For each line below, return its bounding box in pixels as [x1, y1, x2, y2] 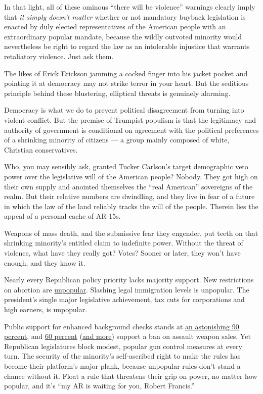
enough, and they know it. [4, 257, 85, 268]
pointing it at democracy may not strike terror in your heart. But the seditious [4, 78, 249, 88]
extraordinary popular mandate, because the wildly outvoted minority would [4, 31, 242, 41]
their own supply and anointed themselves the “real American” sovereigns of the [4, 181, 253, 191]
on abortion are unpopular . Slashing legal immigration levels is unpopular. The [4, 284, 249, 294]
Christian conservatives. [4, 144, 78, 155]
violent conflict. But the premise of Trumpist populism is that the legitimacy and [4, 114, 256, 125]
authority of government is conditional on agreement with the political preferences [4, 124, 259, 135]
